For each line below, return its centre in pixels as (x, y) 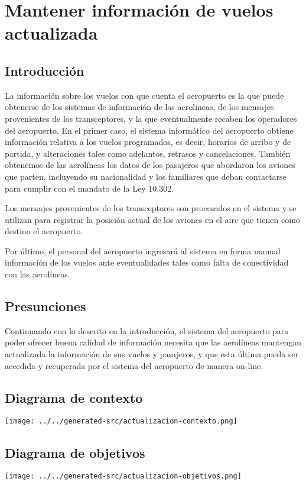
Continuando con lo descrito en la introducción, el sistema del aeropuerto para (147, 330)
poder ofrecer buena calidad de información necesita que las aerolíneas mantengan (153, 342)
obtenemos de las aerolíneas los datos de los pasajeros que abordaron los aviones (150, 165)
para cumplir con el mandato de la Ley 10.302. (89, 188)
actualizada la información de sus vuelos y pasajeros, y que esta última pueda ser (152, 354)
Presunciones (45, 306)
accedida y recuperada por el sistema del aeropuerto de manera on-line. (134, 365)
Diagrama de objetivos (75, 452)
